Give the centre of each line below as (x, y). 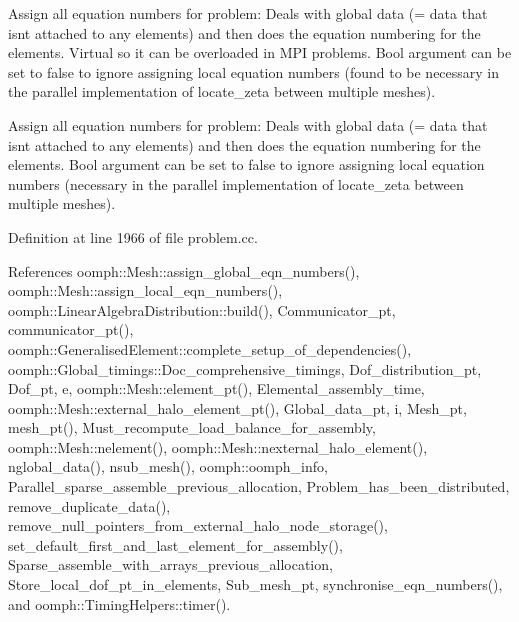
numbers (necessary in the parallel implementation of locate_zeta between (236, 183)
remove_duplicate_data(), (89, 505)
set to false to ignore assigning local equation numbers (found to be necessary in (254, 71)
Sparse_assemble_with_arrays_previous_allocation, (170, 564)
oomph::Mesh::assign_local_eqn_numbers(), (145, 290)
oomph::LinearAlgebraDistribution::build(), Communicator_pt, (202, 309)
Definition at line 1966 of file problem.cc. (133, 236)
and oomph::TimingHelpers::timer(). (119, 603)
